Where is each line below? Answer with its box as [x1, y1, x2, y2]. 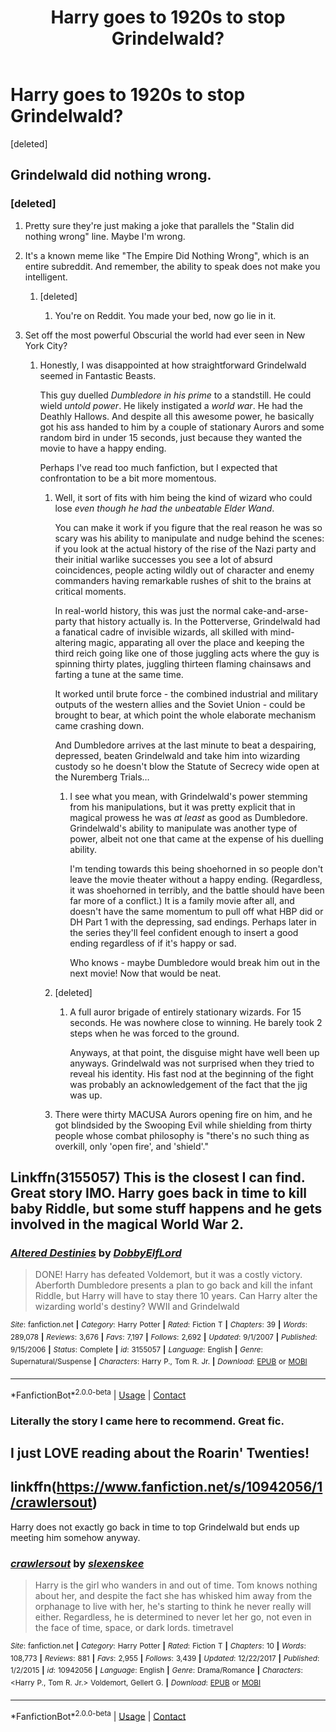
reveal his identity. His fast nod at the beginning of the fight [69, 1067, 314, 1080]
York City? [24, 339, 68, 351]
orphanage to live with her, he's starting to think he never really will [34, 1601, 312, 1613]
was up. [69, 1089, 103, 1101]
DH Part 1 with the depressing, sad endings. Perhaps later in [69, 916, 317, 928]
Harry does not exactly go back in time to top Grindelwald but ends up [10, 1521, 300, 1533]
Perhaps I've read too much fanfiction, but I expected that [39, 461, 278, 473]
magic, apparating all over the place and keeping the [88, 636, 305, 648]
